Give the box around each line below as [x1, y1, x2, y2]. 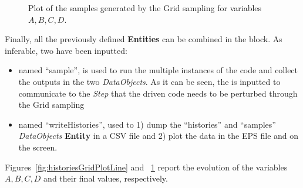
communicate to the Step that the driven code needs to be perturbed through [18, 87, 298, 99]
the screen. [18, 141, 58, 153]
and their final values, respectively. [43, 172, 168, 184]
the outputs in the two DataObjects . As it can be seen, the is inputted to [18, 75, 281, 87]
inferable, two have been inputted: [5, 44, 127, 56]
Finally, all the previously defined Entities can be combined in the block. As [5, 33, 282, 45]
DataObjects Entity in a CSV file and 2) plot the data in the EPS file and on [18, 129, 299, 142]
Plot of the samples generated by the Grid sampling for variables [28, 2, 262, 13]
